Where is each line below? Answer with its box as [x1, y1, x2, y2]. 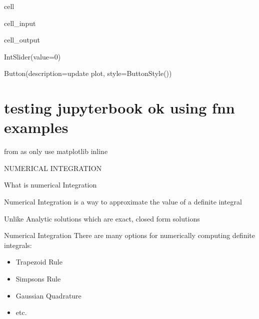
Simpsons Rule [15, 273, 61, 284]
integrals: [4, 239, 32, 250]
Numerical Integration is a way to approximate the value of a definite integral [4, 196, 242, 207]
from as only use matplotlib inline [4, 146, 108, 156]
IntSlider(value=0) [4, 51, 61, 61]
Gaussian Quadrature [15, 290, 81, 300]
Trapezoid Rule [15, 256, 62, 267]
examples [4, 117, 68, 137]
